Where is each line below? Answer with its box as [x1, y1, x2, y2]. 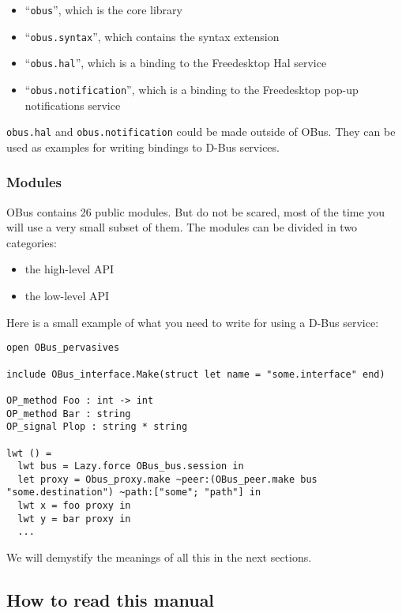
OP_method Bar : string [6, 408, 131, 419]
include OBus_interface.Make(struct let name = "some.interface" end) [6, 368, 385, 380]
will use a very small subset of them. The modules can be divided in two [6, 219, 358, 235]
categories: [6, 234, 57, 250]
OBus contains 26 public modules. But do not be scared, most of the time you [6, 203, 385, 220]
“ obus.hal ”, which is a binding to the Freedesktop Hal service [24, 55, 327, 71]
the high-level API [24, 261, 114, 277]
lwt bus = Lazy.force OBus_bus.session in [17, 461, 244, 472]
